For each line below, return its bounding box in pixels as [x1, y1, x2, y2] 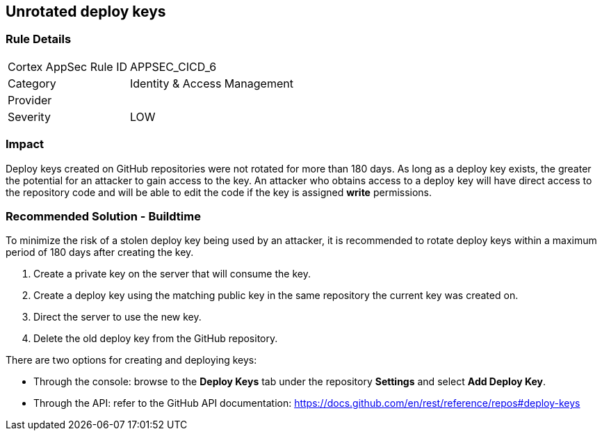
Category [8, 76, 56, 90]
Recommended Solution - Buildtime [6, 209, 201, 223]
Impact [6, 137, 44, 152]
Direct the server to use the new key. [33, 311, 202, 323]
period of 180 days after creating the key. [6, 246, 194, 259]
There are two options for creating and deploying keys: [6, 354, 257, 366]
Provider [8, 92, 52, 107]
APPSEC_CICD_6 [130, 59, 217, 74]
